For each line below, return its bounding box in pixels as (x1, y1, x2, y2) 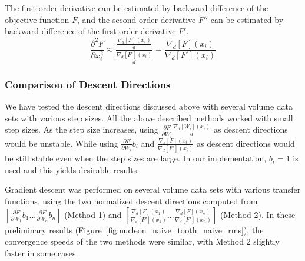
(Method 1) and (64, 208, 122, 220)
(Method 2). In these (220, 208, 296, 220)
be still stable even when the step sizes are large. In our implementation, (5, 152, 267, 164)
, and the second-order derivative (77, 13, 196, 25)
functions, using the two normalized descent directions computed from (5, 195, 258, 207)
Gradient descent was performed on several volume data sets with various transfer (5, 183, 301, 196)
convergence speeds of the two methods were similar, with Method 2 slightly (5, 235, 280, 247)
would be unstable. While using (5, 137, 118, 149)
